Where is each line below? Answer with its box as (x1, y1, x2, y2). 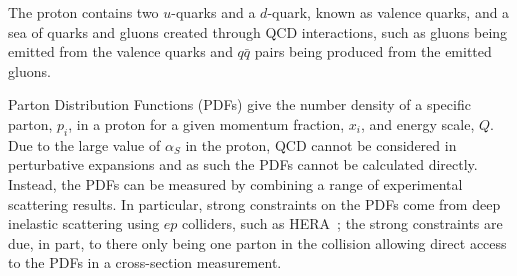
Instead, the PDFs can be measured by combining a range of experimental (8, 173, 463, 194)
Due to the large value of (8, 134, 161, 155)
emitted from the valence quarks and (8, 41, 233, 62)
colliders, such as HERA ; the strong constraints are (182, 213, 503, 234)
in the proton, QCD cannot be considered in (185, 134, 457, 155)
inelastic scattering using (8, 213, 160, 234)
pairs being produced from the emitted (254, 41, 492, 62)
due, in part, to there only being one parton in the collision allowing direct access (8, 232, 507, 253)
